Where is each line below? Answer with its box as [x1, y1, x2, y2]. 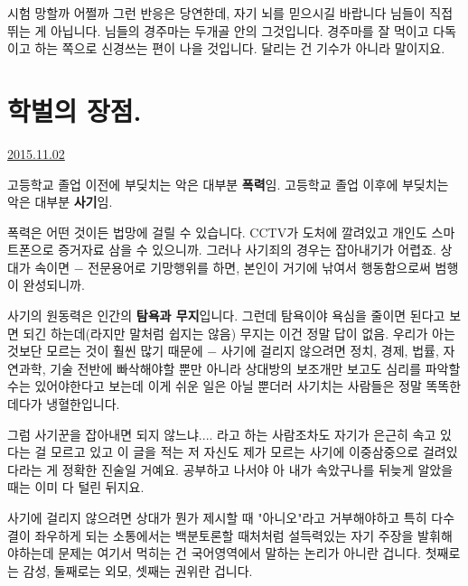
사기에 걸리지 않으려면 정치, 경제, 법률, [220, 341, 439, 360]
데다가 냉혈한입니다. [7, 395, 120, 414]
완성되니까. [23, 275, 85, 294]
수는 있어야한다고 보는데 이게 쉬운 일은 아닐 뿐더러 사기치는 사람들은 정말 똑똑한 [7, 377, 462, 395]
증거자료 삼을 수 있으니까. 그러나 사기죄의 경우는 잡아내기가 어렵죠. [58, 240, 436, 259]
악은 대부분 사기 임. [7, 192, 113, 211]
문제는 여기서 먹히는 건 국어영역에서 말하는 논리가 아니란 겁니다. [58, 544, 422, 563]
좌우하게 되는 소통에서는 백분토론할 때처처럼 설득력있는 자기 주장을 [34, 526, 414, 544]
